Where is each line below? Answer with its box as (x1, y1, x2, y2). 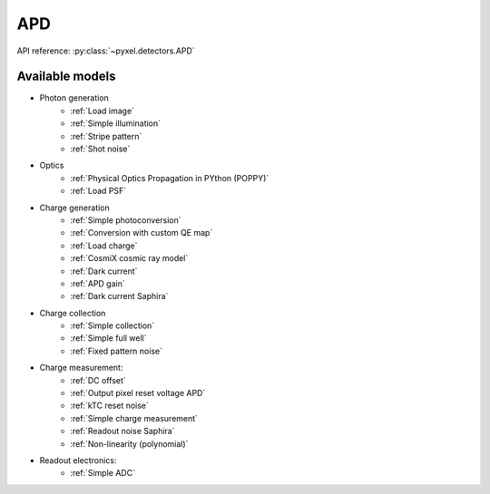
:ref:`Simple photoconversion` (70, 214, 181, 226)
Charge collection (39, 307, 106, 318)
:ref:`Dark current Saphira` (70, 291, 169, 302)
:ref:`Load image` (70, 105, 135, 116)
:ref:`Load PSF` (70, 186, 127, 197)
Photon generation (39, 92, 109, 103)
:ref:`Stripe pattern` (70, 131, 142, 141)
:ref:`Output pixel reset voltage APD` (70, 388, 206, 399)
